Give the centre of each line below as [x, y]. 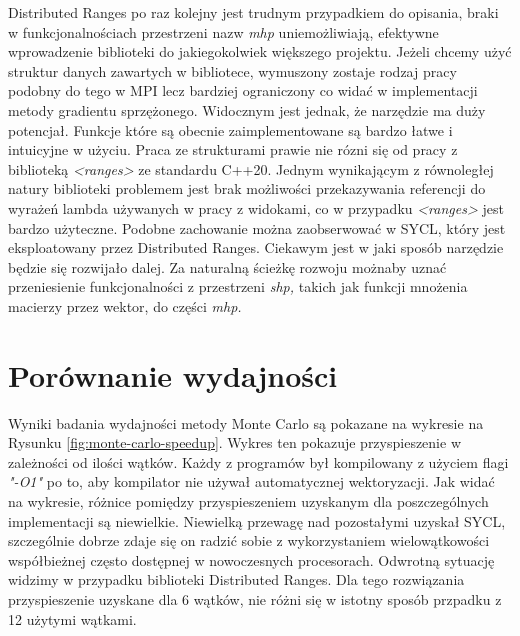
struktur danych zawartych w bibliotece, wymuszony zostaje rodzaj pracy [232, 70]
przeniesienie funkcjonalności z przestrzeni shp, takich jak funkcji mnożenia [238, 286]
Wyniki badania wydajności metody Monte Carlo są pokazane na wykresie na [246, 422]
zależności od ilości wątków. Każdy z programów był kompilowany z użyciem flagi [258, 461]
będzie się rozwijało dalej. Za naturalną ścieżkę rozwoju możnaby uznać [227, 266]
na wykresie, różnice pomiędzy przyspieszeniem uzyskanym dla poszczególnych [248, 501]
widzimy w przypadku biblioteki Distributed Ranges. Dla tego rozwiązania [236, 579]
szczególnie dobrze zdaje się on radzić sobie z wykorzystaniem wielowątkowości [249, 540]
